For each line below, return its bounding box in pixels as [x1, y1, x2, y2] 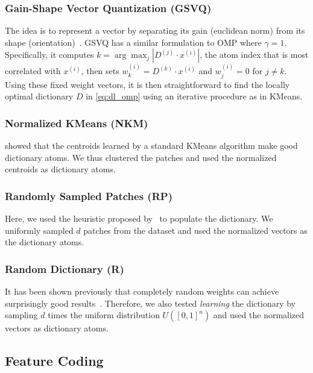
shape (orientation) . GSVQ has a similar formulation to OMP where [5, 36, 262, 48]
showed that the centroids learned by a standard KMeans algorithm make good [5, 139, 298, 152]
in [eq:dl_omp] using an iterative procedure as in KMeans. [86, 90, 303, 102]
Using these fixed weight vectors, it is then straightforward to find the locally [5, 78, 290, 90]
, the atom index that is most [200, 48, 309, 61]
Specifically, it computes [5, 48, 94, 61]
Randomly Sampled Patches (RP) [5, 188, 172, 203]
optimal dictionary [5, 90, 74, 102]
